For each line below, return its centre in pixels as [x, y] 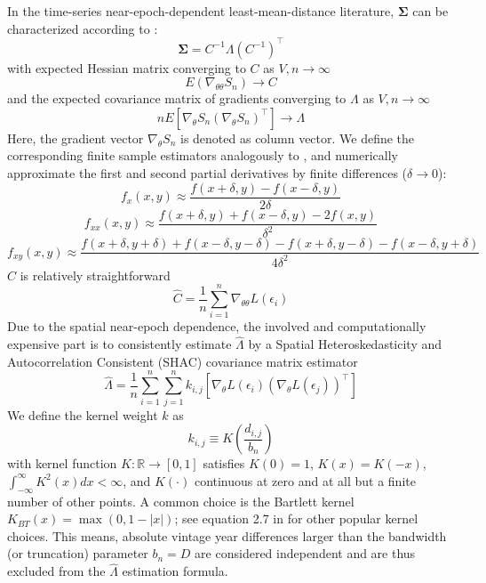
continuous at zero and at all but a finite [305, 480]
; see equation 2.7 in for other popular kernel [296, 518]
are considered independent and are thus [305, 553]
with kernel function [62, 463]
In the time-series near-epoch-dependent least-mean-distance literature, [201, 11]
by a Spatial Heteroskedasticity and [345, 344]
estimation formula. [175, 571]
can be [430, 11]
